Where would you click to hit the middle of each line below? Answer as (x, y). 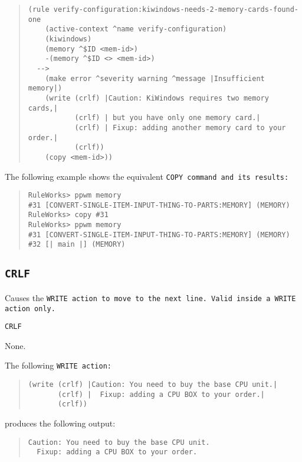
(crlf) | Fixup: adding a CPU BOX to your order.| (161, 394)
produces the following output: (60, 423)
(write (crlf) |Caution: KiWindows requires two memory (157, 98)
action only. (30, 308)
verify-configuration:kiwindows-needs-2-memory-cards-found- (176, 9)
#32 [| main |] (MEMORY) (77, 245)
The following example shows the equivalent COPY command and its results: (147, 176)
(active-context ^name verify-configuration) (136, 29)
